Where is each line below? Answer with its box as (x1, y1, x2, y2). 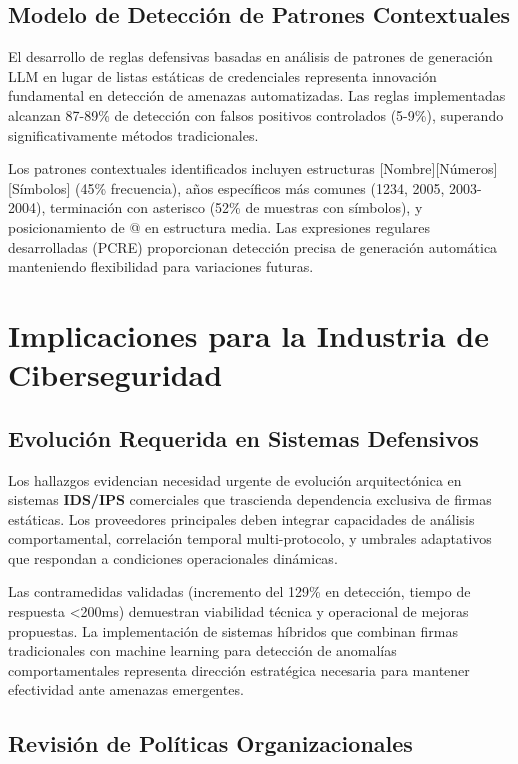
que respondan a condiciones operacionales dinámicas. (8, 547, 338, 568)
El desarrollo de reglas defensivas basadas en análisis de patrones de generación (8, 46, 493, 67)
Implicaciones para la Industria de (8, 314, 490, 355)
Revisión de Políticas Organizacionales (8, 728, 413, 759)
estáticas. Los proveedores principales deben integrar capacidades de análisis (8, 508, 475, 529)
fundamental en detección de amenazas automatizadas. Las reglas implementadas (8, 85, 506, 106)
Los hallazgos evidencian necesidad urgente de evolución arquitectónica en (8, 469, 462, 490)
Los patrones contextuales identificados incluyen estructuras (8, 158, 375, 179)
